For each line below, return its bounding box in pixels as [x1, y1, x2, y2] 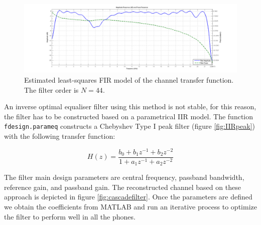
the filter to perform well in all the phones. [4, 211, 136, 221]
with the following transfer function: [4, 131, 115, 141]
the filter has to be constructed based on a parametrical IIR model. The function [4, 111, 253, 121]
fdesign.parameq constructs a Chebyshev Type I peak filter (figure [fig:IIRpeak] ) [4, 121, 255, 131]
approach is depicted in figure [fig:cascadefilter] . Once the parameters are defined [4, 191, 252, 202]
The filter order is [24, 84, 79, 95]
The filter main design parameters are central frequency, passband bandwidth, [4, 172, 244, 182]
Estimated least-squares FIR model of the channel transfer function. [24, 75, 234, 85]
